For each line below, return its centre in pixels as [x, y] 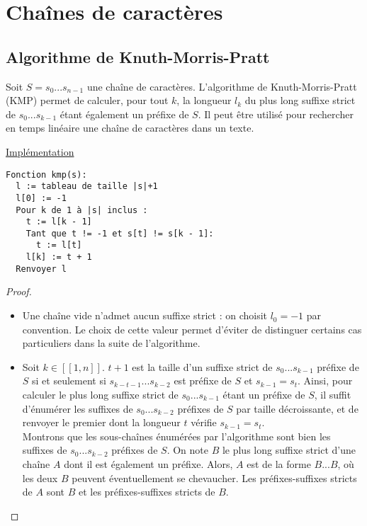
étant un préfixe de [264, 395]
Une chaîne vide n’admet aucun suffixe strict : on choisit [145, 315]
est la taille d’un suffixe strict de [202, 366]
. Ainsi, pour [325, 381]
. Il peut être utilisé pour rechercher [276, 114]
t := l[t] [59, 245]
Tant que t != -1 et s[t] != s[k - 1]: [120, 233]
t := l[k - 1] [59, 222]
